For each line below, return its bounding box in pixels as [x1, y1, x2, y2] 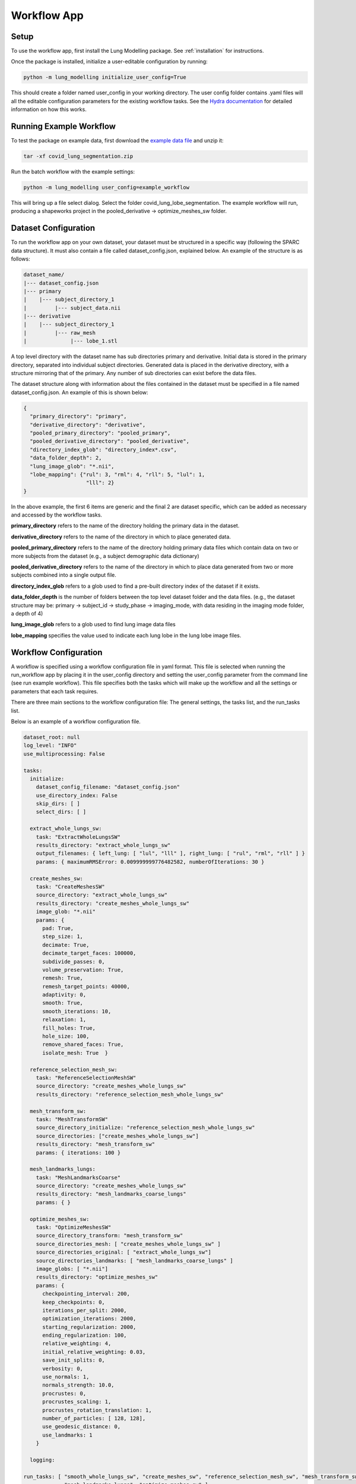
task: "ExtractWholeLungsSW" [36, 833, 121, 840]
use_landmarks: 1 [42, 1431, 93, 1438]
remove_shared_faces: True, [42, 1041, 124, 1048]
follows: [11, 255, 30, 262]
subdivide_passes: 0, [42, 958, 105, 965]
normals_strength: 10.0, [42, 1382, 115, 1388]
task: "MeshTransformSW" [36, 1116, 109, 1122]
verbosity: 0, [42, 1365, 83, 1372]
